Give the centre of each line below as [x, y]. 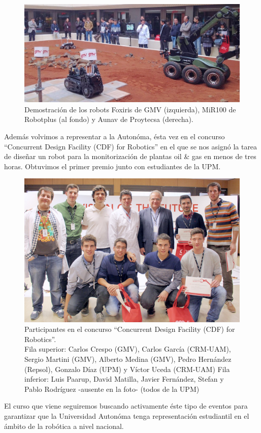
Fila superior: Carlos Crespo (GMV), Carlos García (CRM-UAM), [128, 349]
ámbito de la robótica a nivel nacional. [64, 426]
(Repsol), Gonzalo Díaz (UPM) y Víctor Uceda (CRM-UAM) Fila [127, 369]
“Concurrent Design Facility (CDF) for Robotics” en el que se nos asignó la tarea [131, 146]
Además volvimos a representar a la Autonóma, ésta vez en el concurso [115, 136]
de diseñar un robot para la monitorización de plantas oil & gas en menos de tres [130, 156]
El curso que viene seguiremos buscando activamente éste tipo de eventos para [126, 406]
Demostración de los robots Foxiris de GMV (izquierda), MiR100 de [130, 109]
